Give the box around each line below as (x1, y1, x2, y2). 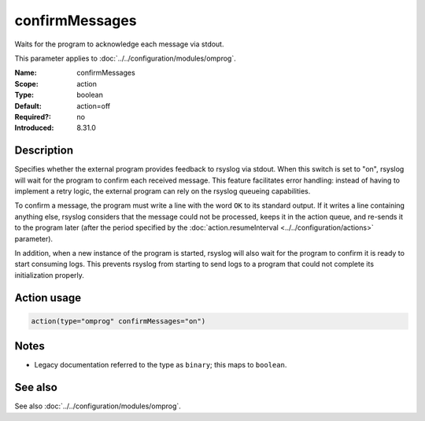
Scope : (14, 79, 39, 88)
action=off (76, 101, 110, 110)
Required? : (14, 112, 51, 121)
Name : (14, 68, 37, 78)
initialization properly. (14, 270, 84, 279)
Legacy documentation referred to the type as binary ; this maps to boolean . (34, 360, 287, 370)
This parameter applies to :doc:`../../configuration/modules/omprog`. (14, 54, 236, 63)
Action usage (14, 291, 82, 305)
